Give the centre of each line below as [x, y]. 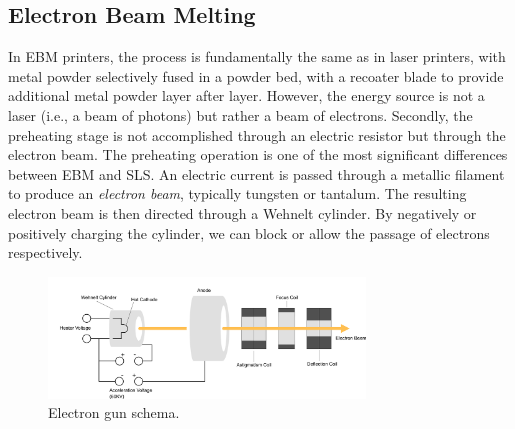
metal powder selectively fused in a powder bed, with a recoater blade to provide [256, 75]
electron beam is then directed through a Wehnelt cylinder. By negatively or [242, 212]
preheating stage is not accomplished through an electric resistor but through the [257, 134]
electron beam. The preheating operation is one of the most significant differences [258, 154]
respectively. [45, 252]
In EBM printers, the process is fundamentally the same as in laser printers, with [257, 56]
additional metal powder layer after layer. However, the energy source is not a [246, 95]
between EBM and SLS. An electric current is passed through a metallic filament [256, 173]
